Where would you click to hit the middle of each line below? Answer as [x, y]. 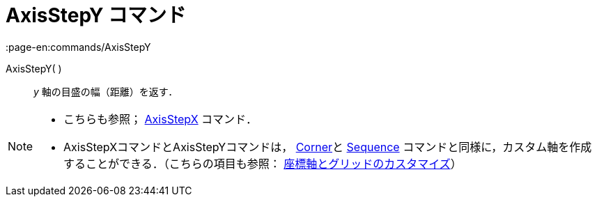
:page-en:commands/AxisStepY [78, 47]
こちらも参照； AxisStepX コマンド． [161, 119]
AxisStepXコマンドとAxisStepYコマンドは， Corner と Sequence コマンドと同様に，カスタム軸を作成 [328, 147]
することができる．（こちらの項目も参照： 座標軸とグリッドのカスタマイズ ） [263, 163]
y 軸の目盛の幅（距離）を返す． [106, 91]
